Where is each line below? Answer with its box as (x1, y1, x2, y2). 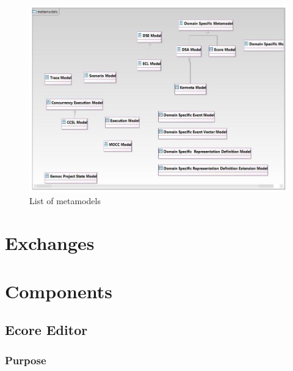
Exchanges (5, 230, 95, 255)
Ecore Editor (5, 320, 88, 339)
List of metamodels (29, 194, 101, 207)
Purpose (5, 352, 46, 367)
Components (5, 278, 112, 303)
